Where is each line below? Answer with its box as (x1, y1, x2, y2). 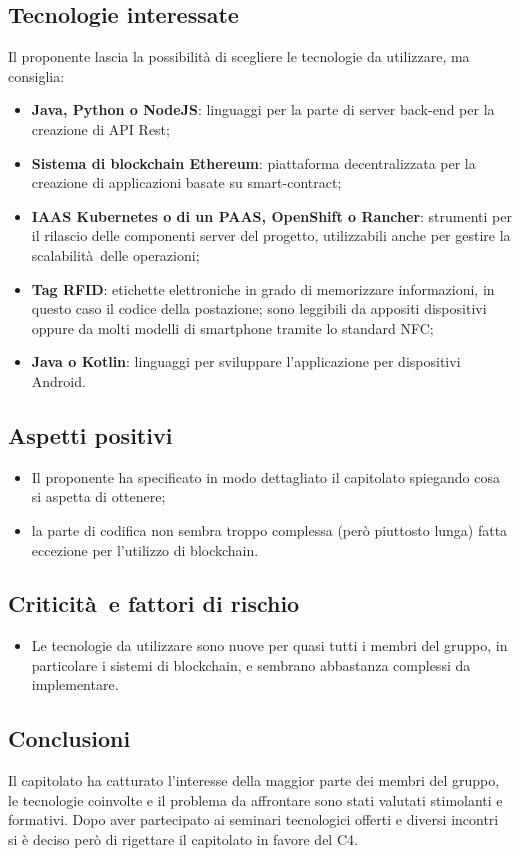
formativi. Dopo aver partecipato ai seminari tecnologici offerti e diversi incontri (8, 809, 499, 830)
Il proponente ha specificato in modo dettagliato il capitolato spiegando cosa (31, 466, 500, 487)
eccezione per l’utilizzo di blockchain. (31, 539, 259, 560)
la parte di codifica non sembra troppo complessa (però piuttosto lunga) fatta (31, 519, 508, 540)
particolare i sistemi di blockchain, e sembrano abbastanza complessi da (31, 654, 471, 675)
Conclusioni (8, 723, 131, 754)
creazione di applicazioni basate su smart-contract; (31, 172, 342, 193)
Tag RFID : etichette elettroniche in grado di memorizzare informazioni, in (31, 278, 495, 299)
